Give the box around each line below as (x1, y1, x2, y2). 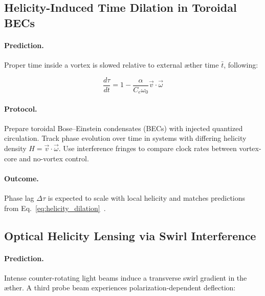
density (4, 143, 27, 154)
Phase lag (4, 193, 34, 203)
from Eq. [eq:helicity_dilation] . (4, 202, 106, 213)
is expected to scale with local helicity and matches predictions (48, 193, 246, 203)
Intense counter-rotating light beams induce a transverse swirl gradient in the (4, 272, 247, 283)
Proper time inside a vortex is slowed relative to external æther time (4, 59, 219, 70)
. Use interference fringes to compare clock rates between (58, 143, 237, 154)
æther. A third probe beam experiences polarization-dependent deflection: (4, 282, 236, 293)
